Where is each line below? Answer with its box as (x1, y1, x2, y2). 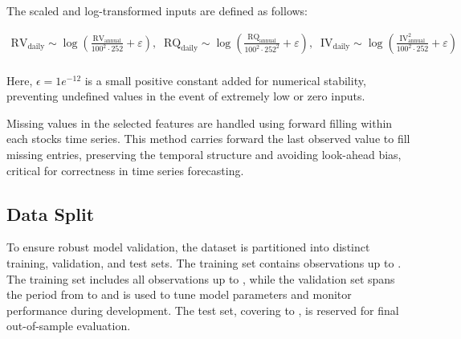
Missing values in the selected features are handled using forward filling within (6, 114, 393, 131)
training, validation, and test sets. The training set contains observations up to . (6, 255, 402, 272)
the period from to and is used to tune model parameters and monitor (6, 286, 352, 303)
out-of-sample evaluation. (6, 317, 131, 334)
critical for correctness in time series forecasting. (6, 161, 244, 178)
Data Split (6, 201, 95, 226)
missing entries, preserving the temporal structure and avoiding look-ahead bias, (6, 146, 402, 163)
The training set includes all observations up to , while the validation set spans (6, 270, 395, 287)
